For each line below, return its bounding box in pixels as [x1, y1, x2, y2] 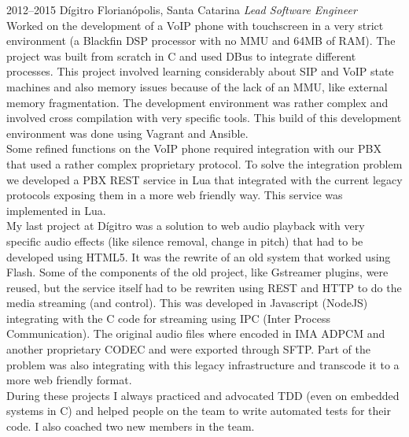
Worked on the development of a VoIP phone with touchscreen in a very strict [6, 17, 384, 33]
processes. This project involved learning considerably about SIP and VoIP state [6, 63, 394, 80]
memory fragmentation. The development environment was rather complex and [6, 94, 389, 110]
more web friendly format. [6, 372, 132, 388]
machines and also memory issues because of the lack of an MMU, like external [6, 78, 388, 94]
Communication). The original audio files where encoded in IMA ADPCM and [6, 325, 385, 342]
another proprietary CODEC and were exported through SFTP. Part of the [6, 341, 370, 357]
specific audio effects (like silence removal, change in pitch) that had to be [6, 232, 363, 249]
